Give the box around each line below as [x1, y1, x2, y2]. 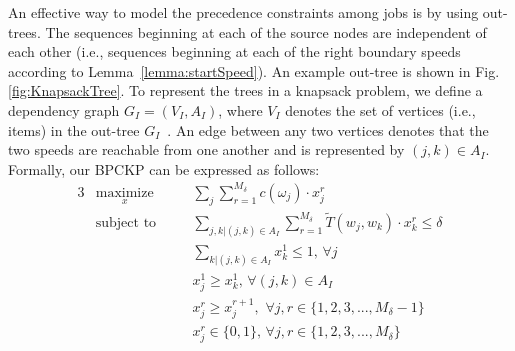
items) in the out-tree [8, 119, 140, 140]
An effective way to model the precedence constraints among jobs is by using [8, 2, 479, 22]
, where [218, 99, 263, 120]
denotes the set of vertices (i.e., [285, 99, 476, 120]
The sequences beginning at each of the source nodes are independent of [45, 21, 487, 42]
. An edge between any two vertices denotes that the [167, 119, 489, 140]
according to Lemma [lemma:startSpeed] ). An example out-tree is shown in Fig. [8, 60, 500, 81]
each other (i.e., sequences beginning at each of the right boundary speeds [8, 41, 461, 62]
